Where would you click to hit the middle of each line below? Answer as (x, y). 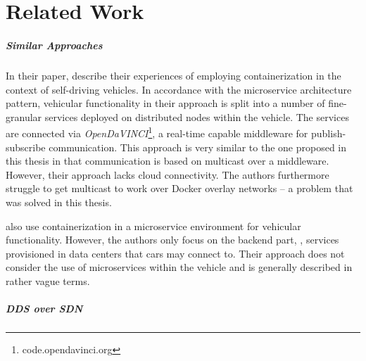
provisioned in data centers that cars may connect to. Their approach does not (175, 253)
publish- (328, 133)
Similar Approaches (54, 45)
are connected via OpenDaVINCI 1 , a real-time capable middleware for (157, 132)
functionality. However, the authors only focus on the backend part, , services (172, 240)
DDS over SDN (44, 309)
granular (24, 116)
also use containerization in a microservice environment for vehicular (153, 226)
